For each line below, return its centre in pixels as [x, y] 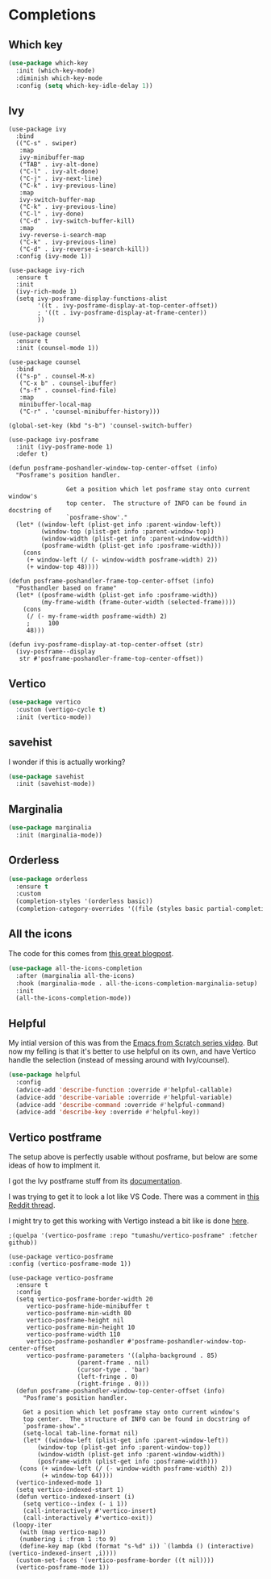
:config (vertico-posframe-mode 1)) [70, 1264]
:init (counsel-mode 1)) [57, 349]
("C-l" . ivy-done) [52, 214]
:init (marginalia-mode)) [59, 835]
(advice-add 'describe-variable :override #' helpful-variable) [124, 1097]
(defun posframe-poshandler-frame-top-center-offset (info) [112, 581]
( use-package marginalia [50, 828]
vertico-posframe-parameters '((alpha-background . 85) [122, 1356]
